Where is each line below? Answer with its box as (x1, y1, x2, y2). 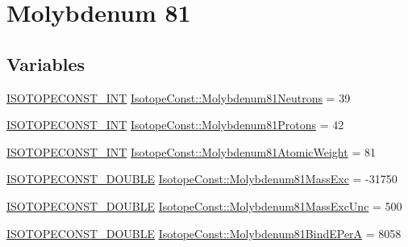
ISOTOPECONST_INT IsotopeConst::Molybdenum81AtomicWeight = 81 (6, 143, 376, 160)
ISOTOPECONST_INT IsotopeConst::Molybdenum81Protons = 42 (6, 116, 344, 133)
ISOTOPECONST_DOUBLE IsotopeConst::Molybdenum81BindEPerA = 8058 (6, 224, 402, 241)
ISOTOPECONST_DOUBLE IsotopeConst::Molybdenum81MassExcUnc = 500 (6, 197, 402, 214)
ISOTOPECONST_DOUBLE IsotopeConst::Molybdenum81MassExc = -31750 (6, 170, 398, 187)
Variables (6, 51, 85, 76)
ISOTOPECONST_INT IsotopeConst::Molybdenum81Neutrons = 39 (6, 89, 351, 106)
